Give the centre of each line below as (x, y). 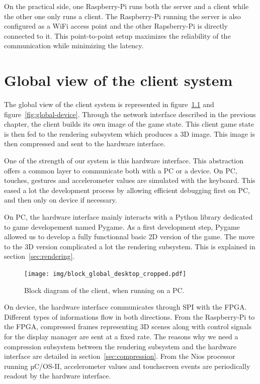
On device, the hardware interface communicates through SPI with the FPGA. (125, 307)
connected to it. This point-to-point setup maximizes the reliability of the (117, 35)
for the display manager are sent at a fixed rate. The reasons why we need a (121, 337)
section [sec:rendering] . (39, 256)
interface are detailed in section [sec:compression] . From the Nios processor (120, 356)
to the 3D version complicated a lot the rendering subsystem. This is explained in (130, 246)
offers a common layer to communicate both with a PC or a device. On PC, (121, 170)
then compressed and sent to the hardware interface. (85, 143)
